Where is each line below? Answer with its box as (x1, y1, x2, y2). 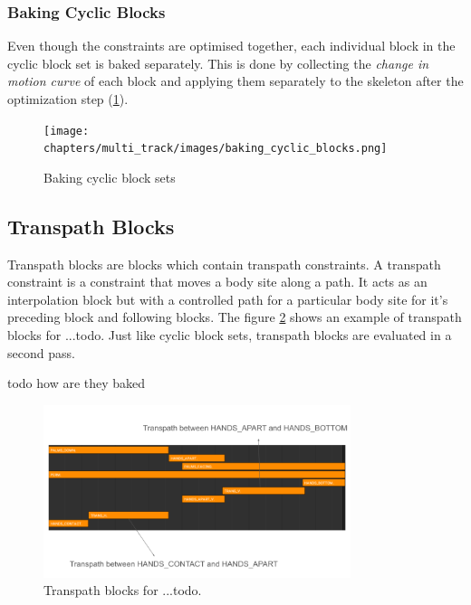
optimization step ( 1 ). (7, 90, 129, 108)
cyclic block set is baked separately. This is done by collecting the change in (7, 53, 429, 72)
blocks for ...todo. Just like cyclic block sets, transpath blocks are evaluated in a (7, 326, 452, 345)
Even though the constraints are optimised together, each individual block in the (7, 36, 456, 55)
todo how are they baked (7, 373, 146, 392)
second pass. (7, 343, 75, 362)
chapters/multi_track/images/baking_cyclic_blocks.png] (43, 142, 388, 156)
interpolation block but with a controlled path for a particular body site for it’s (7, 289, 448, 308)
